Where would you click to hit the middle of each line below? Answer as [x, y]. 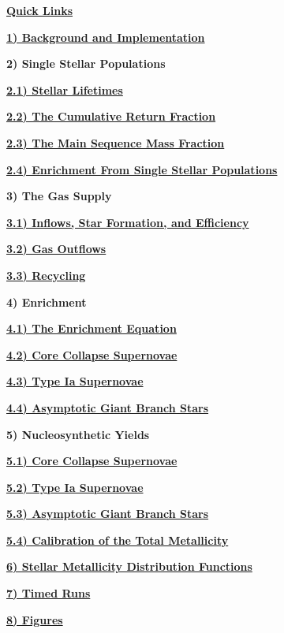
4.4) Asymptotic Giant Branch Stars [108, 407]
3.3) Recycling [46, 275]
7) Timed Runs [49, 593]
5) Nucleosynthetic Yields [78, 434]
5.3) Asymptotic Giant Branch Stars [108, 514]
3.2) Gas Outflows [56, 249]
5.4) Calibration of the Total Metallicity [118, 540]
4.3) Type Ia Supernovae [75, 381]
